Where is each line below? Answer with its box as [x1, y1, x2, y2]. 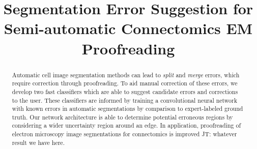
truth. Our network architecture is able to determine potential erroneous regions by [12, 112, 233, 121]
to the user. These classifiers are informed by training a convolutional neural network [12, 96, 237, 104]
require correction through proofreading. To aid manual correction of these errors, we [12, 79, 238, 87]
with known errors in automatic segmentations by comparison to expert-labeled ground [12, 104, 243, 113]
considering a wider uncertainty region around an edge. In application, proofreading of [12, 121, 241, 130]
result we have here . [12, 138, 65, 146]
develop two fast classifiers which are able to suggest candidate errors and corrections [12, 87, 238, 96]
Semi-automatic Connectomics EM [4, 18, 253, 39]
